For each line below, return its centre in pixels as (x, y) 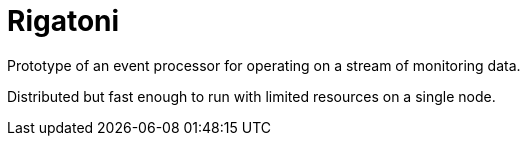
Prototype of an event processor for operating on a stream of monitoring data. (264, 65)
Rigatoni (63, 21)
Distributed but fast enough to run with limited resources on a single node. (251, 96)
